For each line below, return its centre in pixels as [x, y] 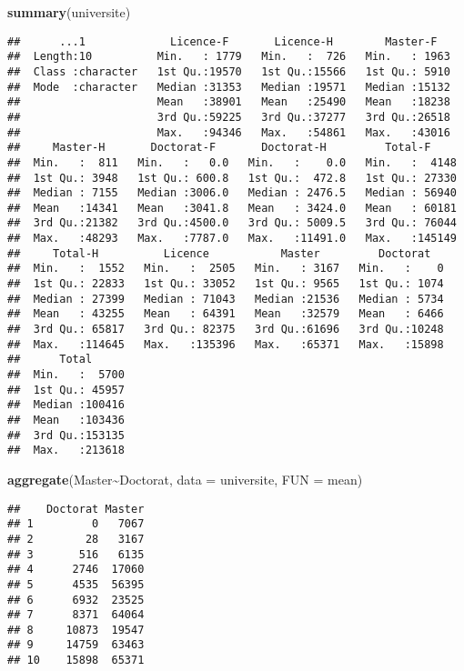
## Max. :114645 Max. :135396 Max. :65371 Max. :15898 [226, 344]
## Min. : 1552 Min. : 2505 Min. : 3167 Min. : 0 [226, 269]
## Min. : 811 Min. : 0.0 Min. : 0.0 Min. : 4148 [232, 162]
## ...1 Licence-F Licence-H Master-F [222, 41]
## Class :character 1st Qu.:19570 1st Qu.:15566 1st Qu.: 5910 [229, 71]
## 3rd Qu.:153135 [66, 435]
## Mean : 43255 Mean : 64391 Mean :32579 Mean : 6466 [226, 314]
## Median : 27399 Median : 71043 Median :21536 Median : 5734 [226, 299]
